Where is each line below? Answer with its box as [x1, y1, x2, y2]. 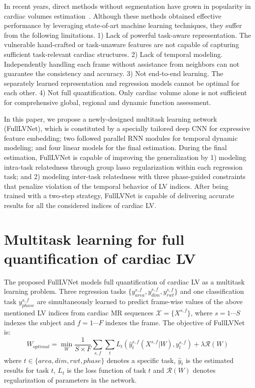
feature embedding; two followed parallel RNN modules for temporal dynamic [4, 132, 238, 143]
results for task [4, 365, 49, 375]
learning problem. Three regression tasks [4, 286, 126, 296]
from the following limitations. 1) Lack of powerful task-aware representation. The [4, 29, 252, 40]
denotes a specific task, [107, 355, 176, 365]
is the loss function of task [67, 365, 146, 375]
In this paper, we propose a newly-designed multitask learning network [4, 113, 217, 124]
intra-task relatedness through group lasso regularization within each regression [4, 161, 243, 172]
